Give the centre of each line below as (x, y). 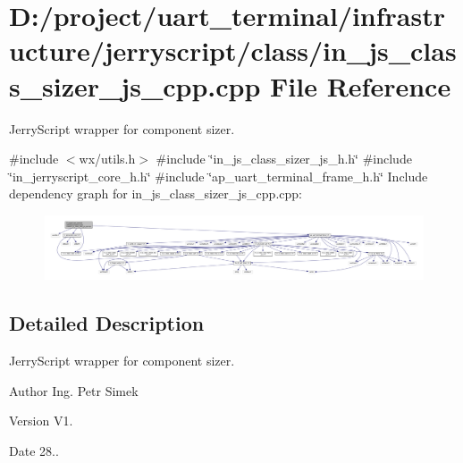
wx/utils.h (107, 159)
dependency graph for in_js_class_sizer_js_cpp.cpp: (156, 194)
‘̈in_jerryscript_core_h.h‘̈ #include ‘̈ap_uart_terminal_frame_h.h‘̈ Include (219, 176)
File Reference (361, 85)
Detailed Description (107, 323)
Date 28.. (34, 450)
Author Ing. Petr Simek (74, 390)
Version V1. (41, 421)
